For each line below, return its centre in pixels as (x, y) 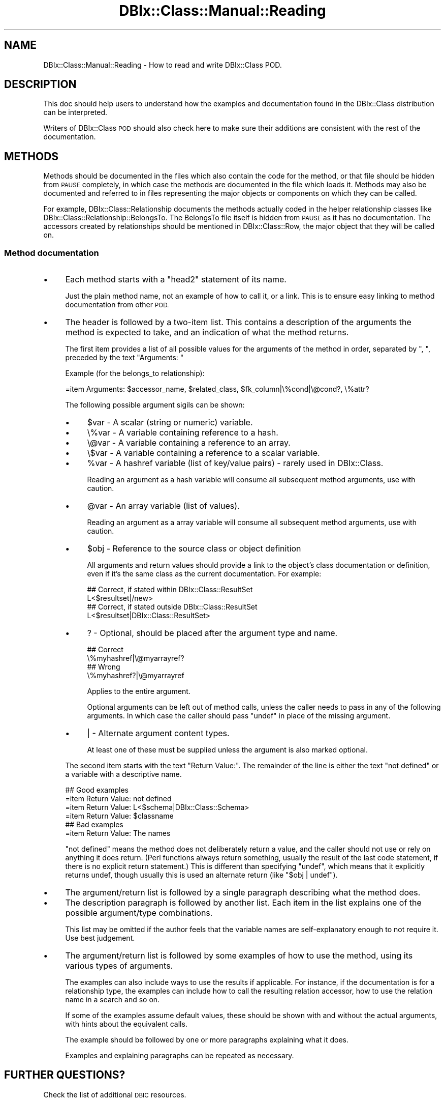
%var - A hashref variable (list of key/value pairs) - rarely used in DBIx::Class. (235, 463)
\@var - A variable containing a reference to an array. (189, 443)
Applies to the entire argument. (139, 691)
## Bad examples (94, 825)
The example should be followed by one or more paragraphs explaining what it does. (207, 1040)
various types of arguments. (119, 966)
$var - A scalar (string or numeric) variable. (170, 423)
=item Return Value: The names (118, 833)
